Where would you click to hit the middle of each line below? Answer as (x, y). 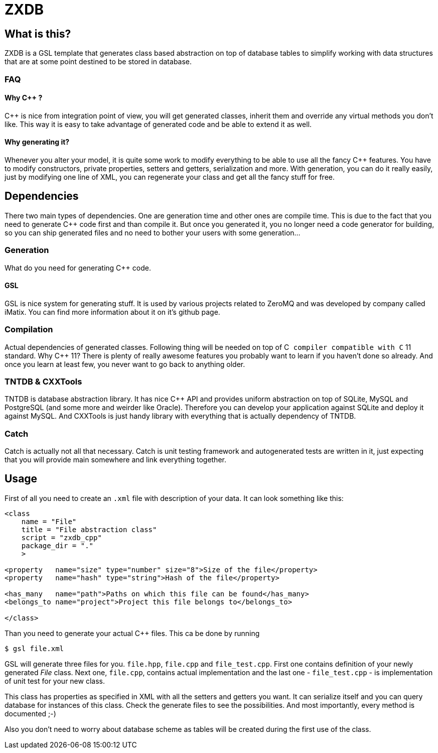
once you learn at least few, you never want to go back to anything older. (125, 364)
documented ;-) (30, 713)
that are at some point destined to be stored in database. (98, 62)
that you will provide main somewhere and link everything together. (115, 460)
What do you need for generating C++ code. (78, 268)
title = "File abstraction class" (89, 529)
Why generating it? (37, 142)
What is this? (38, 34)
